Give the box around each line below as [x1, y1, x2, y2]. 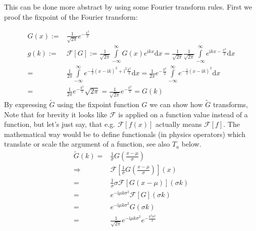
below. [181, 138, 201, 149]
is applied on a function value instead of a [118, 109, 248, 119]
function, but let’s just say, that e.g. [4, 119, 115, 129]
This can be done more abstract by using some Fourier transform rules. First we [4, 2, 252, 12]
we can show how [149, 99, 203, 109]
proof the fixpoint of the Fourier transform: [4, 11, 138, 22]
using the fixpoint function [57, 99, 139, 109]
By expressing [4, 99, 47, 109]
